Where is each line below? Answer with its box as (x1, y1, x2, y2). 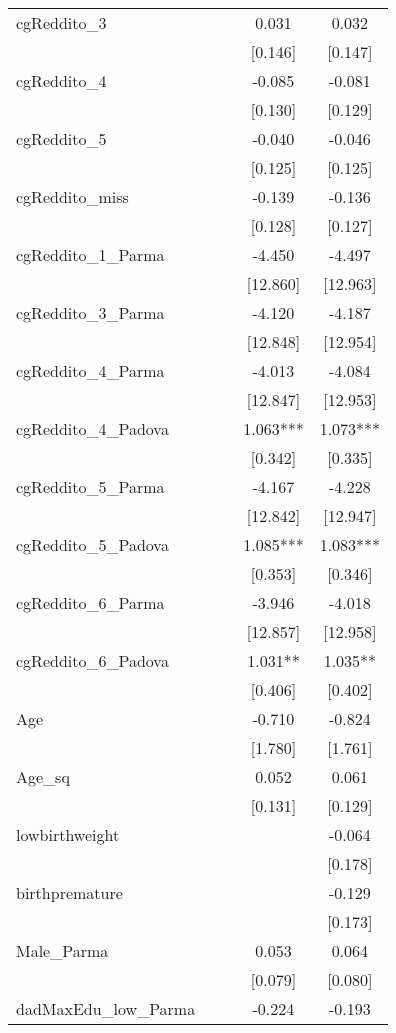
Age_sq (16, 765, 70, 788)
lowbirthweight (16, 823, 120, 846)
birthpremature (16, 881, 123, 904)
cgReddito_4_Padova (16, 417, 169, 440)
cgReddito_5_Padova (16, 533, 169, 556)
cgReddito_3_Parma (16, 301, 165, 324)
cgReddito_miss (16, 185, 129, 208)
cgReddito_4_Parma (16, 359, 165, 382)
